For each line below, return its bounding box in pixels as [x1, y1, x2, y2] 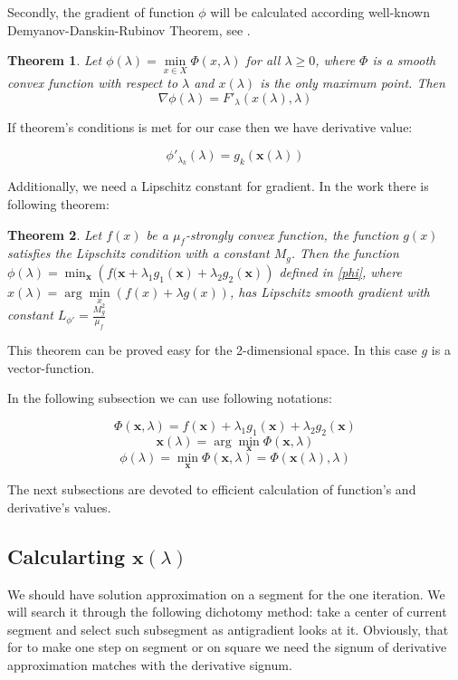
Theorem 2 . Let [7, 225, 102, 244]
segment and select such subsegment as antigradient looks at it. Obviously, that [7, 619, 449, 638]
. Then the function [291, 244, 399, 263]
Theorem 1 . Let [7, 51, 102, 70]
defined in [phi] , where [279, 262, 402, 281]
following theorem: [7, 195, 110, 214]
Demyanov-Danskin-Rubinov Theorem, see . [7, 20, 251, 39]
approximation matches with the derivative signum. [7, 655, 292, 674]
